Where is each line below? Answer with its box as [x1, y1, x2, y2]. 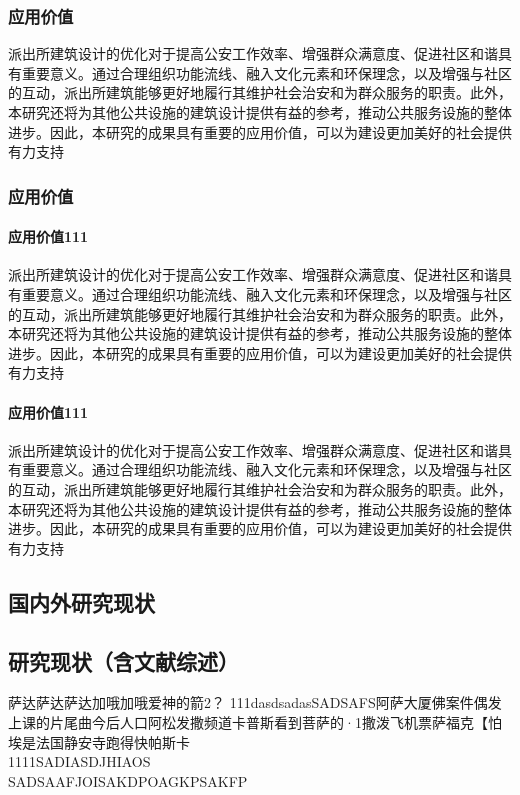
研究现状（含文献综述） [8, 645, 239, 676]
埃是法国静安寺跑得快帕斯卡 [8, 731, 190, 752]
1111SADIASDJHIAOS [8, 751, 151, 772]
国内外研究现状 [8, 586, 155, 617]
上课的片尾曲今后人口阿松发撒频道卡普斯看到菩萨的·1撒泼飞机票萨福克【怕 [8, 711, 502, 732]
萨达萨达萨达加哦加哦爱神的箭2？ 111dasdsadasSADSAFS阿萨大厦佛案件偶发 [8, 692, 502, 713]
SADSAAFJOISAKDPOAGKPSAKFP [8, 770, 248, 791]
